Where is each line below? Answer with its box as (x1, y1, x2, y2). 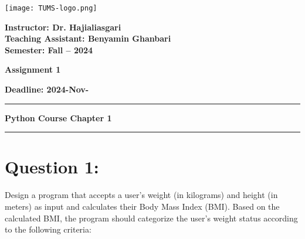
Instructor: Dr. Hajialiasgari (5, 21, 121, 33)
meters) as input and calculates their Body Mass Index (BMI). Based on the (5, 200, 280, 212)
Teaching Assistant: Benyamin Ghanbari (5, 32, 171, 45)
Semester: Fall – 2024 (5, 43, 93, 56)
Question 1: (5, 155, 99, 179)
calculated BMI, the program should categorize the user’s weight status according (5, 211, 298, 224)
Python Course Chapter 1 (5, 111, 112, 124)
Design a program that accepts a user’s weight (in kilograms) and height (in (5, 189, 278, 201)
